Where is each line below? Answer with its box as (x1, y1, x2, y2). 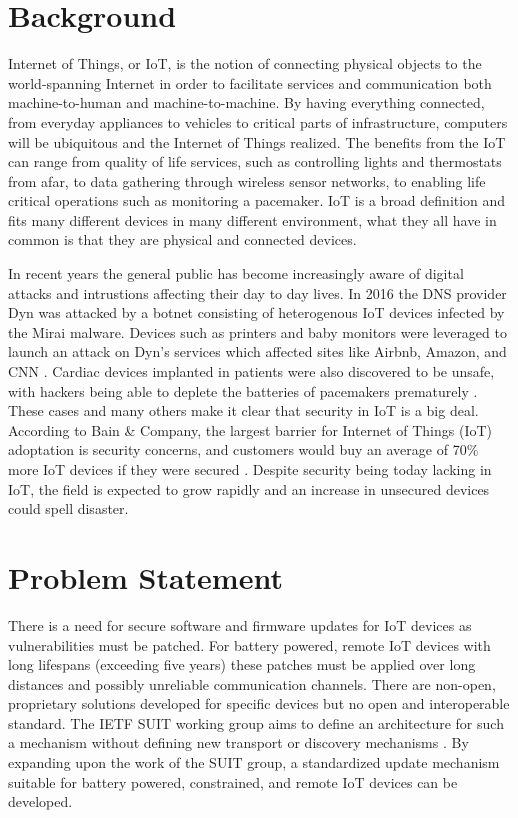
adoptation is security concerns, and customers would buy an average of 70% (8, 439, 479, 460)
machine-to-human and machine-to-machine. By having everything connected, (8, 92, 485, 113)
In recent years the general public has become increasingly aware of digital (8, 263, 464, 284)
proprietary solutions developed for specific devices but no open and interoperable (8, 693, 510, 714)
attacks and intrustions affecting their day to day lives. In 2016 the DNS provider (8, 282, 507, 303)
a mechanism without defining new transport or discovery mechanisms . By (8, 732, 469, 753)
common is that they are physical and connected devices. (8, 229, 357, 250)
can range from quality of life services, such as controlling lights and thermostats (8, 151, 502, 172)
